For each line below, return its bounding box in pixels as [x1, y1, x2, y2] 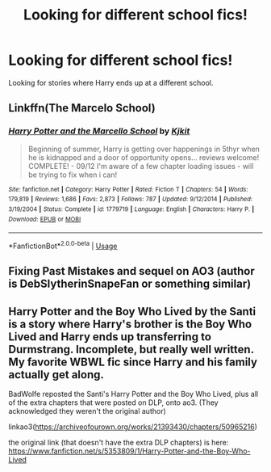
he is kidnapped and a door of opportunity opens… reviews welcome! [27, 152, 260, 162]
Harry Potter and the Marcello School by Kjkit [8, 125, 190, 137]
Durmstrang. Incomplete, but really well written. [8, 342, 254, 356]
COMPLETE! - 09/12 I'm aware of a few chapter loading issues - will [27, 161, 254, 171]
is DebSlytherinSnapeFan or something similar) [8, 277, 252, 291]
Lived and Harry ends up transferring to [8, 330, 212, 343]
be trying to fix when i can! [27, 170, 118, 179]
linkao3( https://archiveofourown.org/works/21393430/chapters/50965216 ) [8, 422, 258, 432]
